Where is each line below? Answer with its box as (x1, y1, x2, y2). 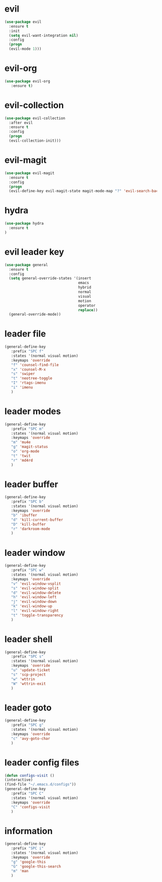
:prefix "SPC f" (11, 349, 44, 354)
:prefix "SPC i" (11, 846, 44, 851)
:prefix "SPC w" (11, 568, 44, 573)
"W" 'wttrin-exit (11, 681, 46, 686)
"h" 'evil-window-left (11, 595, 57, 600)
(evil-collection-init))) (9, 138, 61, 144)
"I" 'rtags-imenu (11, 381, 46, 385)
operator (78, 303, 96, 308)
